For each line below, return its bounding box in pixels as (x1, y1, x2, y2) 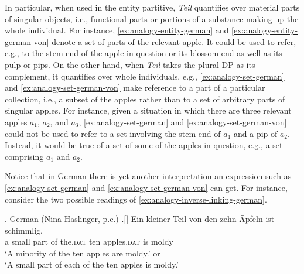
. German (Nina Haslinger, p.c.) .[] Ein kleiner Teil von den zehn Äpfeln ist (5, 213, 275, 225)
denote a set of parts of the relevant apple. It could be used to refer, (52, 35, 296, 47)
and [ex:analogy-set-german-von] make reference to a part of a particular (5, 81, 265, 94)
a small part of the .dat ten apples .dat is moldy (5, 235, 173, 248)
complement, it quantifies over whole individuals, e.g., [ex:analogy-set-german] (5, 70, 285, 82)
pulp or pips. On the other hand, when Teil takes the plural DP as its (5, 58, 255, 70)
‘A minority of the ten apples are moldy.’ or (5, 246, 160, 259)
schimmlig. (5, 224, 43, 236)
